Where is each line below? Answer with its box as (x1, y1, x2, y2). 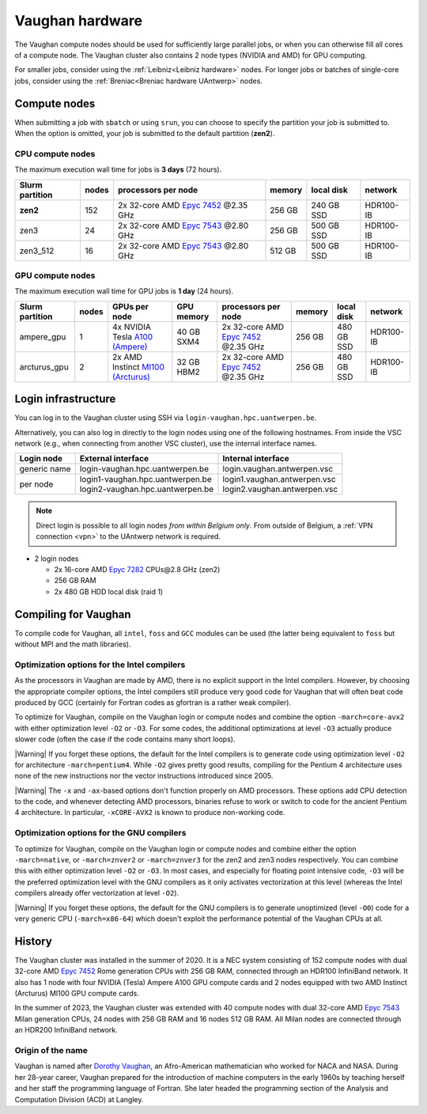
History (14, 934, 53, 948)
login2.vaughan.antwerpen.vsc (222, 483, 338, 494)
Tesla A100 (111, 331, 153, 342)
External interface (79, 453, 149, 464)
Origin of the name (14, 1044, 89, 1055)
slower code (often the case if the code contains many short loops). (14, 734, 236, 744)
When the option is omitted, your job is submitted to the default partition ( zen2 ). (14, 129, 275, 138)
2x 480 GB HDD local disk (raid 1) (54, 586, 164, 597)
